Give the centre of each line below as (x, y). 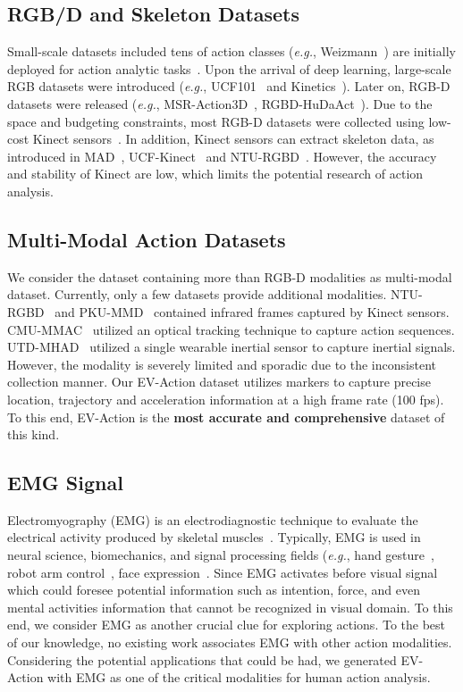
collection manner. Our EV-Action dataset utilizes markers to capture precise (219, 382)
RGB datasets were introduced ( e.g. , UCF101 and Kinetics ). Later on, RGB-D (229, 86)
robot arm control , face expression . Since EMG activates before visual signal (223, 572)
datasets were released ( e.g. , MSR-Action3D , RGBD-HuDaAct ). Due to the (220, 103)
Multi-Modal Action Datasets (147, 239)
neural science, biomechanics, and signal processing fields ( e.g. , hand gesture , (221, 555)
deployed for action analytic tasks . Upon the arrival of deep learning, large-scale (229, 68)
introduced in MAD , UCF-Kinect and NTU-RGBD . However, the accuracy (222, 156)
